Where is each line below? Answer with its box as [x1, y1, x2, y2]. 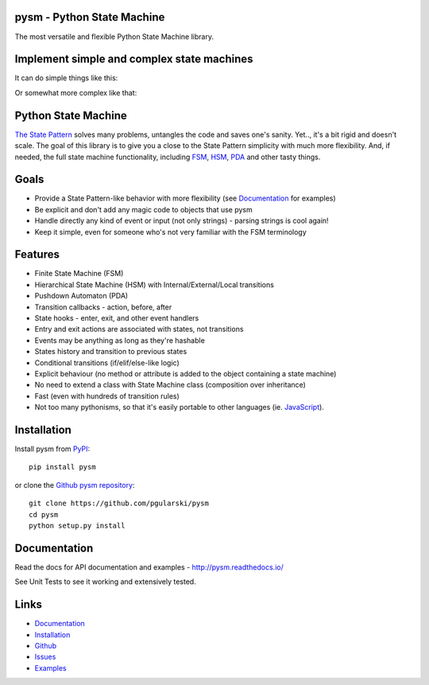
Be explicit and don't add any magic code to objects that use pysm [34, 204, 253, 214]
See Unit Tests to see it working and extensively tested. [14, 577, 196, 586]
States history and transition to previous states [34, 347, 187, 356]
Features [14, 247, 60, 262]
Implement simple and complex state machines [14, 53, 253, 66]
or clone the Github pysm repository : [14, 480, 135, 489]
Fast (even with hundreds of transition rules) [34, 391, 180, 401]
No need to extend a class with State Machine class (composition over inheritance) [34, 380, 306, 390]
